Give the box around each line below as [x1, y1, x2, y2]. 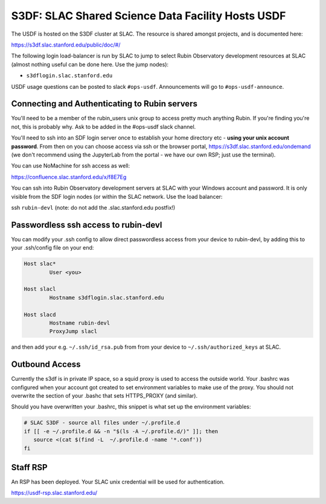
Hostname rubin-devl [49, 319, 110, 326]
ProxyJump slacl [49, 328, 98, 335]
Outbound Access [11, 360, 81, 370]
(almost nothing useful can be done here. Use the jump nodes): [11, 60, 169, 68]
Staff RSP [11, 462, 48, 473]
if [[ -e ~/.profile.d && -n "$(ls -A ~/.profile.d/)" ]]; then [24, 428, 219, 435]
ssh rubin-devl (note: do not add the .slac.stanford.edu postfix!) [11, 204, 176, 211]
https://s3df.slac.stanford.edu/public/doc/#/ [11, 41, 121, 48]
